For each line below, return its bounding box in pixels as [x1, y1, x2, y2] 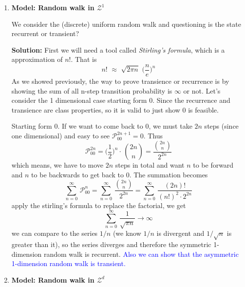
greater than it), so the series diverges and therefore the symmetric [11, 239, 211, 249]
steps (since [204, 121, 239, 131]
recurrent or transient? [11, 28, 79, 38]
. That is [71, 54, 97, 64]
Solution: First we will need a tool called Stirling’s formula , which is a [11, 44, 225, 55]
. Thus [143, 131, 163, 140]
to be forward [193, 160, 234, 170]
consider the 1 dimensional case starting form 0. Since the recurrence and [11, 95, 230, 105]
